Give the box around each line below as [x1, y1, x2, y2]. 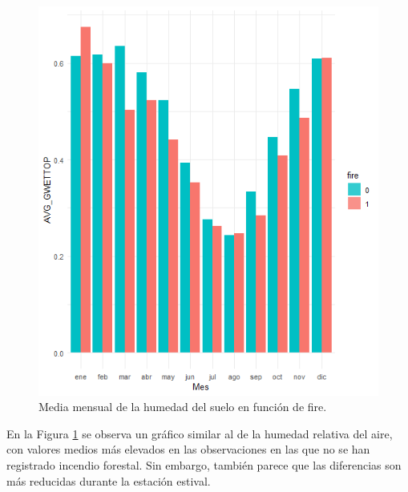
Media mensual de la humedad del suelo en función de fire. [38, 398, 327, 415]
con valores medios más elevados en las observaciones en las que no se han [6, 441, 370, 458]
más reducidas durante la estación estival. [6, 472, 211, 489]
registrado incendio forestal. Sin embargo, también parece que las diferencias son [6, 457, 402, 473]
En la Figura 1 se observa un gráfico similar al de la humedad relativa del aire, [6, 425, 393, 442]
